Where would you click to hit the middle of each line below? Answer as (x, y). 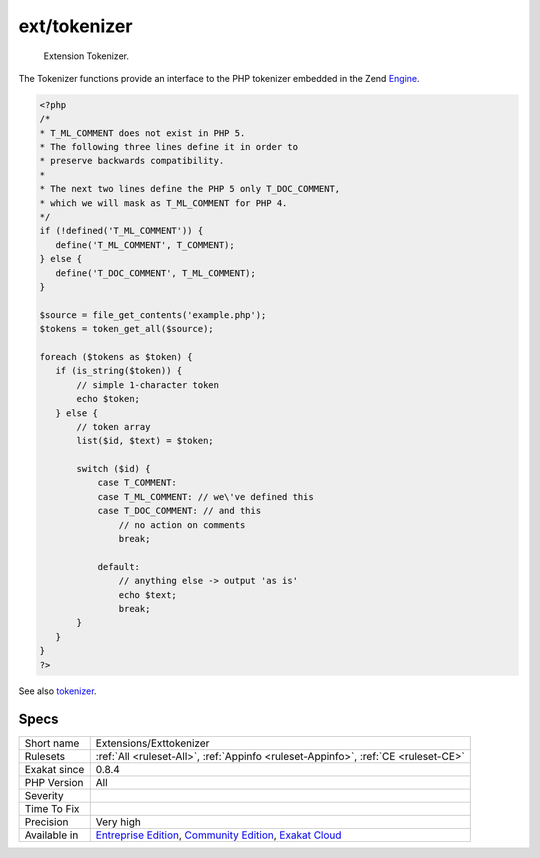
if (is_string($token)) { (119, 371)
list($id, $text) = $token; (145, 441)
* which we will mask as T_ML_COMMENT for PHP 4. (163, 203)
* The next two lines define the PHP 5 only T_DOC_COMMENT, (190, 189)
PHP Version (54, 783)
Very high (118, 822)
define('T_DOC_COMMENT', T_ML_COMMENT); (156, 273)
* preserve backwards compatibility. (132, 161)
